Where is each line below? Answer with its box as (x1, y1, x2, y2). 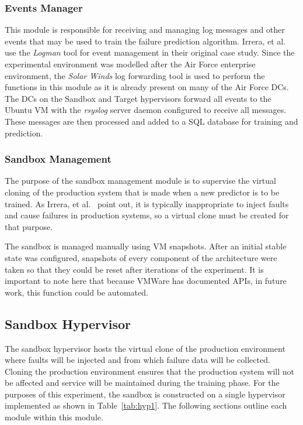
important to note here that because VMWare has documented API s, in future (5, 275, 287, 287)
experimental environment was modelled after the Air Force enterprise (5, 58, 256, 70)
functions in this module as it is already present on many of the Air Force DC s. (5, 81, 289, 93)
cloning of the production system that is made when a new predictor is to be (5, 186, 280, 198)
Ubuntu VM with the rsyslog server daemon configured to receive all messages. (5, 104, 287, 116)
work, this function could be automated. (5, 286, 148, 298)
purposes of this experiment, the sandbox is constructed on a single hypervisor (5, 388, 285, 400)
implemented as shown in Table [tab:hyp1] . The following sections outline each (5, 399, 287, 412)
